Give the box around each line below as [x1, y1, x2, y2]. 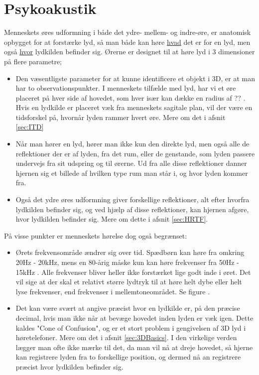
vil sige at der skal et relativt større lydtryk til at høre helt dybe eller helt [15, 276, 242, 287]
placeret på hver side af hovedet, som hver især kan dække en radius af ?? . [15, 92, 246, 103]
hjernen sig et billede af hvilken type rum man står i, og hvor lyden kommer [15, 167, 248, 178]
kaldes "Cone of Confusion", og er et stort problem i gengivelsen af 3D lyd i [15, 322, 246, 333]
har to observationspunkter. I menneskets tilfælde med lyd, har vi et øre [15, 83, 236, 93]
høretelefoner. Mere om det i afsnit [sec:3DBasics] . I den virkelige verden [15, 332, 237, 343]
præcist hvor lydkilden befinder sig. [15, 361, 124, 372]
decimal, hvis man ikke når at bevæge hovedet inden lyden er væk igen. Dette [15, 312, 254, 323]
